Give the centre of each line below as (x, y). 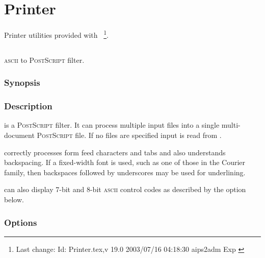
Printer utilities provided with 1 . (57, 34)
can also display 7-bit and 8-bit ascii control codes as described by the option (125, 189)
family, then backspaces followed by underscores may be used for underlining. (125, 172)
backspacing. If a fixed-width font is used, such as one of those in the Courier (125, 162)
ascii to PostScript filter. (44, 60)
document (19, 135)
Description (28, 106)
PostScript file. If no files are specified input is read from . (129, 135)
